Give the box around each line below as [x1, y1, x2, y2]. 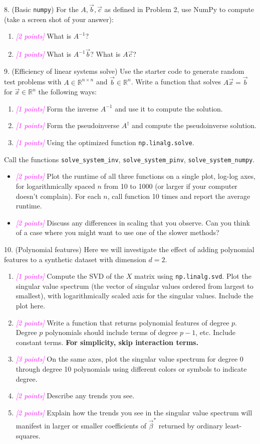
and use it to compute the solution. [115, 103, 223, 114]
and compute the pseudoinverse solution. [132, 120, 256, 131]
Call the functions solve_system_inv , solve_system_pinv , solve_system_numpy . [4, 154, 255, 164]
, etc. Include [195, 327, 235, 338]
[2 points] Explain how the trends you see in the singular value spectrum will [16, 407, 252, 417]
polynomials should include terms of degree [45, 327, 178, 338]
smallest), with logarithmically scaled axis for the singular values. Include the [16, 290, 253, 301]
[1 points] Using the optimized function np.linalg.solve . [16, 137, 194, 148]
